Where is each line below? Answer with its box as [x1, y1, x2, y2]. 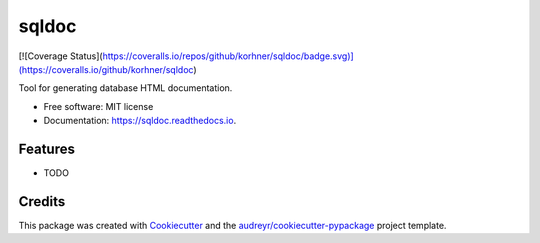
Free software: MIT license [43, 100, 154, 112]
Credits [18, 193, 66, 210]
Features [18, 140, 75, 157]
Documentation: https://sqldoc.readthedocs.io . [43, 115, 237, 127]
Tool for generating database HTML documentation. [18, 82, 233, 94]
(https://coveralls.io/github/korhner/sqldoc [18, 63, 194, 75]
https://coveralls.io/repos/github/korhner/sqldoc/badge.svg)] [102, 50, 354, 62]
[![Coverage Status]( [18, 50, 104, 62]
